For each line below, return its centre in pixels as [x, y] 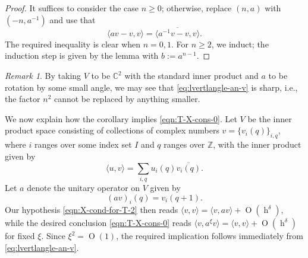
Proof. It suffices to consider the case [72, 8]
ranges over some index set [83, 144]
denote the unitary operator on [84, 187]
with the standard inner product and [191, 76]
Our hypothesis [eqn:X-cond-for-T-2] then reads [92, 210]
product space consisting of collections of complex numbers [112, 130]
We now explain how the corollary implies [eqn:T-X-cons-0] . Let [121, 118]
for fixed [20, 236]
